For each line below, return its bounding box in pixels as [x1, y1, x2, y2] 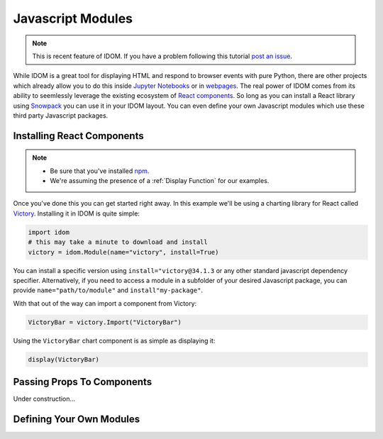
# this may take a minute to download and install [28, 238, 209, 246]
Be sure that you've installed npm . [50, 167, 150, 175]
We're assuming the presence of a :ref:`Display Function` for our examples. [50, 177, 270, 185]
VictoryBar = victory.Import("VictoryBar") [28, 318, 182, 326]
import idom [28, 228, 70, 236]
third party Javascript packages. [13, 111, 109, 120]
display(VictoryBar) [28, 355, 99, 363]
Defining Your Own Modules [13, 413, 140, 426]
